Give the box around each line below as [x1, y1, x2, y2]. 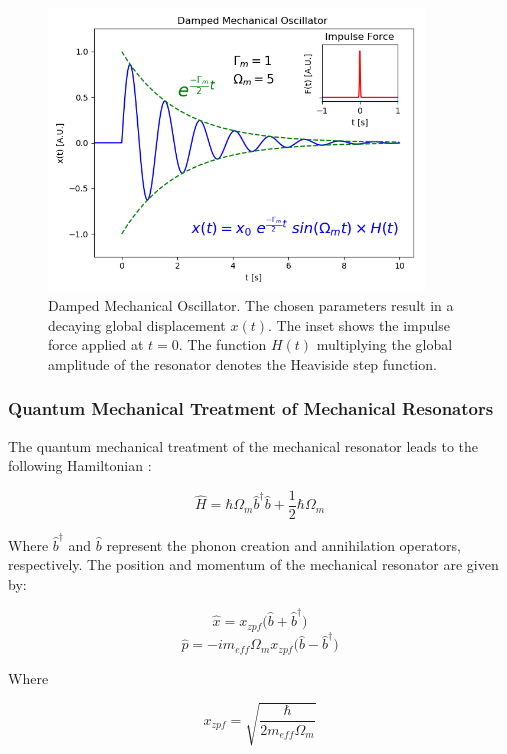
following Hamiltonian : [8, 455, 152, 476]
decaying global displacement [48, 314, 226, 335]
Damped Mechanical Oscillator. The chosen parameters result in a [48, 295, 454, 316]
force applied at [48, 334, 144, 355]
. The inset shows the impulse [268, 314, 450, 335]
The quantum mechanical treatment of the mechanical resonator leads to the [8, 435, 479, 456]
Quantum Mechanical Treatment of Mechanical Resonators [8, 396, 494, 421]
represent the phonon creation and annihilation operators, [106, 534, 461, 555]
